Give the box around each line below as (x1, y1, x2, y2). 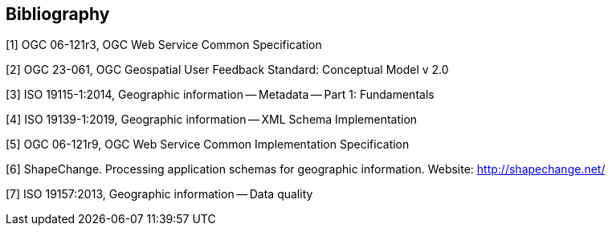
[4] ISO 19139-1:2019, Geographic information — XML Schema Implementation (6, 112, 418, 127)
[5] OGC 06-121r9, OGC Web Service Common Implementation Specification (6, 137, 410, 152)
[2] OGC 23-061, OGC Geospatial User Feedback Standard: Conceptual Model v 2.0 (6, 63, 449, 77)
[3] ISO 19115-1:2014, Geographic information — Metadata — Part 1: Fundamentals (6, 88, 435, 102)
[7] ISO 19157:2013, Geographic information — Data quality (6, 187, 313, 201)
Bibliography (6, 4, 110, 24)
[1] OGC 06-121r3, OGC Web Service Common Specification (6, 38, 322, 52)
